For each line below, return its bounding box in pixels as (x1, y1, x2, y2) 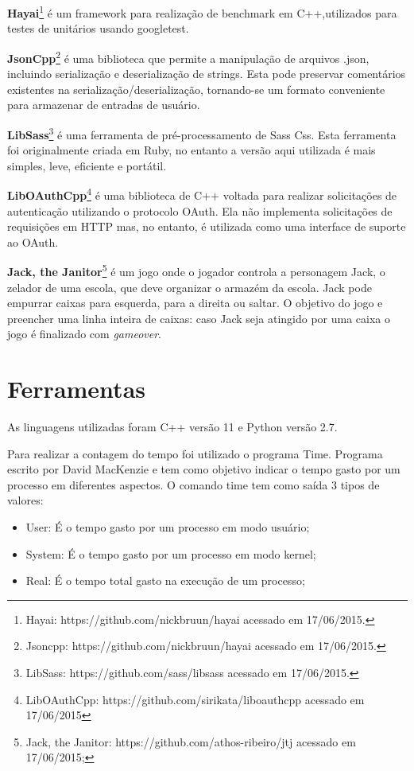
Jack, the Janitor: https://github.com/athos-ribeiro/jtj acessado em (25, 733, 356, 750)
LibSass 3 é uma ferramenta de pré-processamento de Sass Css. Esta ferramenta (7, 123, 397, 142)
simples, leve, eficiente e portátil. (7, 157, 167, 173)
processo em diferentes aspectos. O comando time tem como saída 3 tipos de (7, 476, 380, 493)
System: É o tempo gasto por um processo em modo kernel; (25, 545, 316, 562)
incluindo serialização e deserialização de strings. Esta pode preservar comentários (7, 65, 406, 82)
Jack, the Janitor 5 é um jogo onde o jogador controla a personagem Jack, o (7, 261, 385, 279)
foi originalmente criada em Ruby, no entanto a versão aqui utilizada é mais (7, 142, 376, 158)
